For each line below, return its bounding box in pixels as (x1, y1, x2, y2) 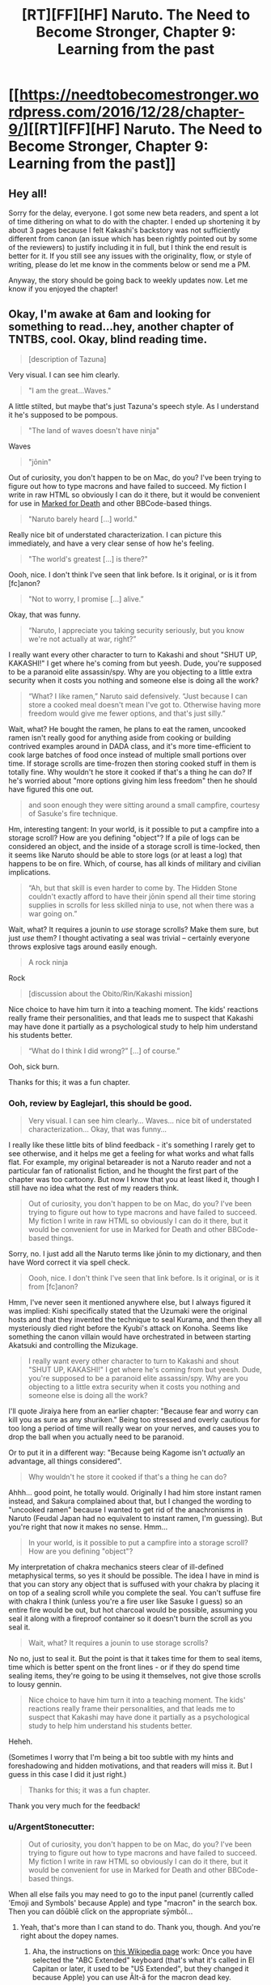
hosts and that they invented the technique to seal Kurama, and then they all (8, 1315, 262, 1324)
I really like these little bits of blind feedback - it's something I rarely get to (8, 1140, 256, 1150)
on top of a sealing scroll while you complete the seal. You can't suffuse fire (8, 1588, 261, 1598)
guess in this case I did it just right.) (8, 1770, 127, 1779)
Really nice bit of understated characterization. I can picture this (8, 529, 222, 539)
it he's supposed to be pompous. (8, 410, 119, 419)
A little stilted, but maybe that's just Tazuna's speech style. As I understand (8, 401, 260, 410)
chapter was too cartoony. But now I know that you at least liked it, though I (8, 1175, 260, 1184)
